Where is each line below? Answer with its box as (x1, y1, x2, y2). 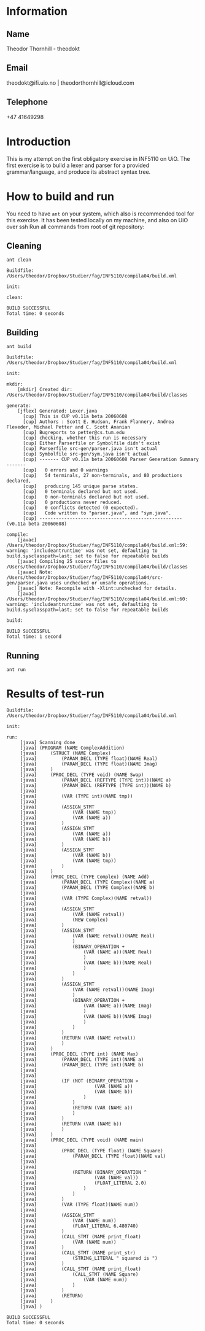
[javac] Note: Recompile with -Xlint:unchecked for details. (17, 585, 177, 592)
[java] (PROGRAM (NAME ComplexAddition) (20, 745, 125, 751)
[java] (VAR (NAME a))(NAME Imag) (20, 1003, 152, 1009)
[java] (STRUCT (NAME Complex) (20, 750, 112, 756)
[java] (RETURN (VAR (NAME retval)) (20, 1034, 136, 1041)
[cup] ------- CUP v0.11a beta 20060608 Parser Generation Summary (22, 456, 199, 463)
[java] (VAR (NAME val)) (20, 1174, 139, 1181)
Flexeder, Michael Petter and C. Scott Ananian (6, 424, 131, 430)
